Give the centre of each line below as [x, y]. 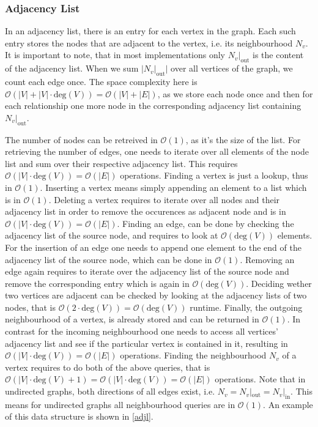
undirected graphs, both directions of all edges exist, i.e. [110, 391]
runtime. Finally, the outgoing [246, 307]
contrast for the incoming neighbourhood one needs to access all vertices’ [142, 331]
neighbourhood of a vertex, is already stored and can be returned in [132, 319]
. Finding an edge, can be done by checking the [205, 223]
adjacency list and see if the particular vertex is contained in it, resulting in [146, 343]
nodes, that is [30, 307]
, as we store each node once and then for [235, 93]
